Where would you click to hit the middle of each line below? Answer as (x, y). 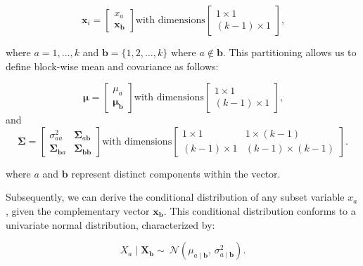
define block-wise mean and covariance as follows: (112, 66)
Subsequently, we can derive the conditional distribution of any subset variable (175, 197)
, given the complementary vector (78, 210)
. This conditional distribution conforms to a (260, 210)
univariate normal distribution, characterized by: (110, 224)
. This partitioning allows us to (289, 52)
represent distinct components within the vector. (176, 173)
